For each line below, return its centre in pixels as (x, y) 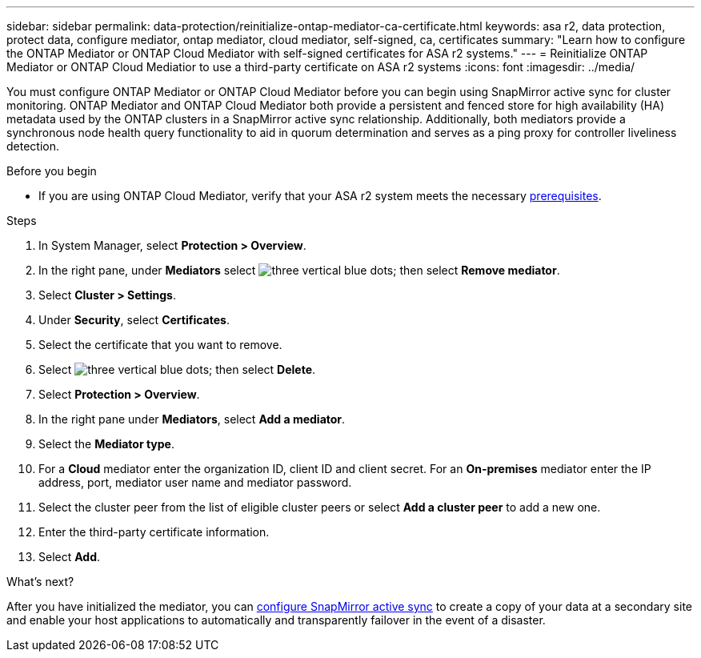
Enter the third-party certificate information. (154, 532)
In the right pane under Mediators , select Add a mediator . (192, 419)
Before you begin (52, 171)
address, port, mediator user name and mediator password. (195, 482)
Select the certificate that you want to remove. (160, 345)
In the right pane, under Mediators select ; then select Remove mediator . (299, 270)
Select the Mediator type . (106, 444)
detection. (33, 146)
